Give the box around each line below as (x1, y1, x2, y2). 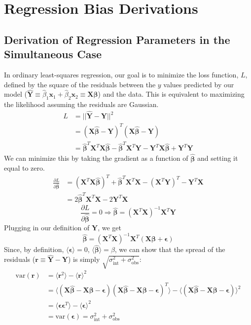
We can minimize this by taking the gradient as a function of (4, 153, 188, 163)
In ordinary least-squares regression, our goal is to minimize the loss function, (4, 69, 239, 79)
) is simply (68, 254, 100, 264)
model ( (4, 89, 28, 99)
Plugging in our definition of (4, 222, 90, 233)
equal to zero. (4, 163, 45, 173)
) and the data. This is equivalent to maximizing (98, 89, 245, 99)
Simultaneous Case (4, 46, 102, 62)
